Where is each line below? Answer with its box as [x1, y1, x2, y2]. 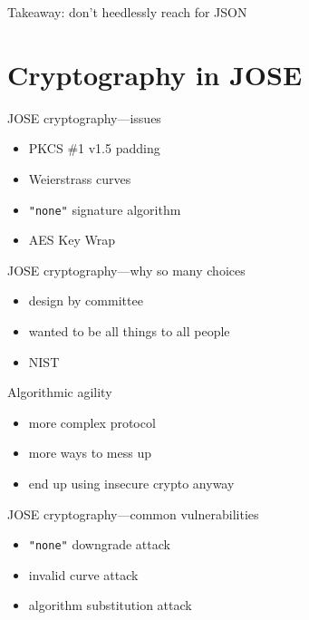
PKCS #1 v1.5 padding [28, 139, 160, 158]
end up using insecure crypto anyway [28, 473, 235, 492]
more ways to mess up [28, 443, 151, 462]
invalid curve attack [28, 565, 139, 584]
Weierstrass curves [28, 169, 131, 188]
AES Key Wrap [28, 230, 115, 249]
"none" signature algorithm [28, 199, 181, 218]
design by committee [28, 291, 143, 310]
